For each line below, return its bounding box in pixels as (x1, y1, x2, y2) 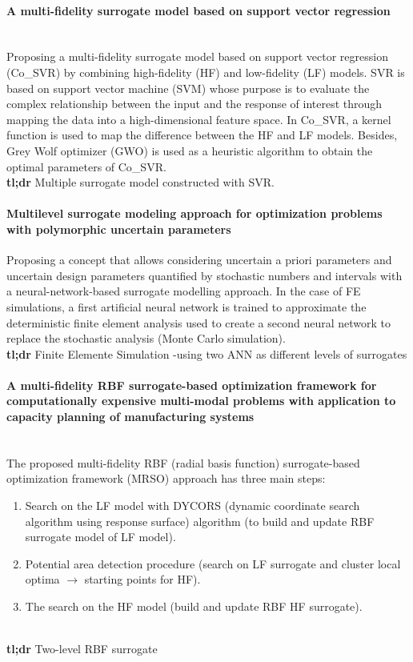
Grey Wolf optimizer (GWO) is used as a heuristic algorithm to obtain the (6, 142, 373, 158)
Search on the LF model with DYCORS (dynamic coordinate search (25, 497, 360, 514)
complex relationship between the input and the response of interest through (6, 95, 383, 112)
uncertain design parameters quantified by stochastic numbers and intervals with (6, 267, 403, 283)
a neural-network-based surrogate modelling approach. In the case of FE (6, 283, 361, 299)
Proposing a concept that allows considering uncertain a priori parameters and (6, 251, 392, 268)
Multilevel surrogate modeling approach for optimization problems (6, 205, 383, 222)
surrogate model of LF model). (25, 528, 176, 545)
